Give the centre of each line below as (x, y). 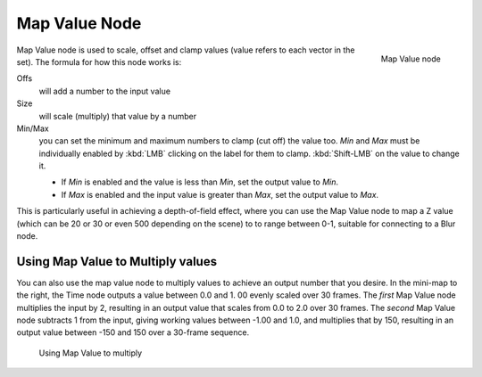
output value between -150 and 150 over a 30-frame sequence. (133, 332)
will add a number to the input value (105, 91)
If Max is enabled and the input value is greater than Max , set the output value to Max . (220, 194)
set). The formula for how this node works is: (99, 61)
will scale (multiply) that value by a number (117, 116)
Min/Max (33, 128)
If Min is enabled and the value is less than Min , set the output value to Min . (200, 182)
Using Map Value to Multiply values (117, 262)
